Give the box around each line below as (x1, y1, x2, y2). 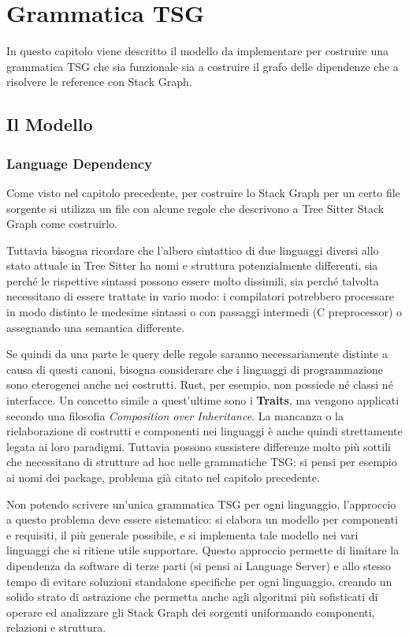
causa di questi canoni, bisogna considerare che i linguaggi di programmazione (6, 360, 384, 377)
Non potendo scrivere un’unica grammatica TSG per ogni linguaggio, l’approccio (6, 495, 396, 512)
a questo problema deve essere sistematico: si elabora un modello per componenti (6, 511, 398, 528)
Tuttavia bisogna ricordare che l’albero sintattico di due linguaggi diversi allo (6, 241, 379, 258)
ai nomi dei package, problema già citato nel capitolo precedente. (6, 469, 320, 485)
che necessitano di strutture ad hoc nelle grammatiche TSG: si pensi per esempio (6, 453, 397, 470)
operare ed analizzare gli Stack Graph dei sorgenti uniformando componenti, (6, 603, 375, 620)
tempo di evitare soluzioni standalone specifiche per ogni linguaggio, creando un (6, 573, 392, 589)
